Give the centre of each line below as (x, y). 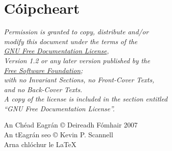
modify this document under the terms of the (71, 41)
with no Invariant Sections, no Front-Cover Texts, (79, 80)
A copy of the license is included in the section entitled (86, 99)
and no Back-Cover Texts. (43, 89)
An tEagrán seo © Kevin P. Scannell (59, 135)
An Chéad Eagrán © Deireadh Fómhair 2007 (71, 125)
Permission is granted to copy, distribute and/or (76, 32)
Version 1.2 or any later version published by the (77, 60)
